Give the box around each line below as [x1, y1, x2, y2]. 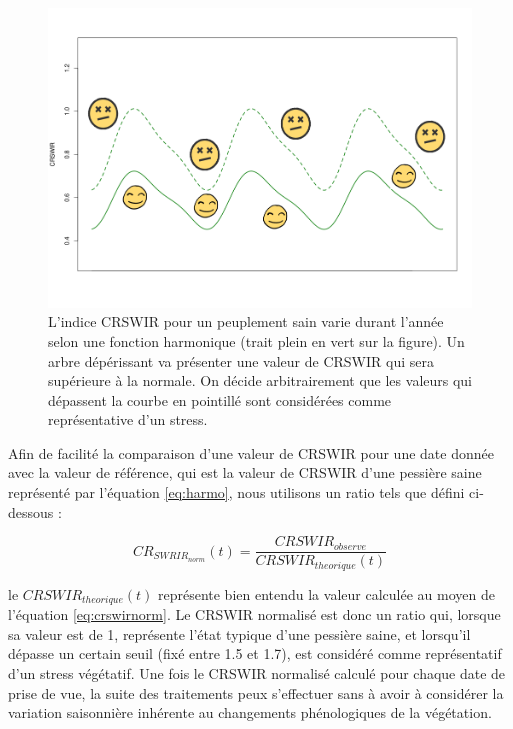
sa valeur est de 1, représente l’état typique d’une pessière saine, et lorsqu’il [8, 623, 471, 644]
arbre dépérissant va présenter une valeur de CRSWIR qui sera [48, 350, 434, 371]
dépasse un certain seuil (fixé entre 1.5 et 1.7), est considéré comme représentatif [8, 643, 502, 664]
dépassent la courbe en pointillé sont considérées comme [48, 389, 392, 410]
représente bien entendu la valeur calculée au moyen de [157, 583, 495, 604]
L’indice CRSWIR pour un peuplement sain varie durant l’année [48, 311, 444, 332]
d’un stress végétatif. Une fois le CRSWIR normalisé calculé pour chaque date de [8, 663, 506, 684]
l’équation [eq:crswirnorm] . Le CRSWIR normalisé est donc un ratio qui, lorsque [8, 604, 501, 625]
